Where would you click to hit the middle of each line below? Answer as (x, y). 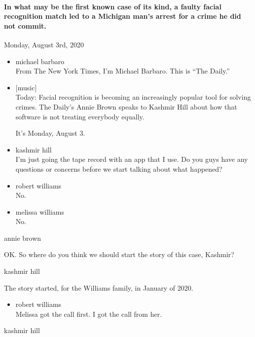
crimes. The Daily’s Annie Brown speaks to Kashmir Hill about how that (126, 106)
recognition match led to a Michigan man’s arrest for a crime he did (123, 16)
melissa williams (40, 211)
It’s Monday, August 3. (50, 133)
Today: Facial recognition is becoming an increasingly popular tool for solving (133, 97)
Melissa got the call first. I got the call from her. (89, 314)
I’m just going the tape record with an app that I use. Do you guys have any (132, 159)
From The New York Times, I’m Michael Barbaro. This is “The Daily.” (123, 71)
